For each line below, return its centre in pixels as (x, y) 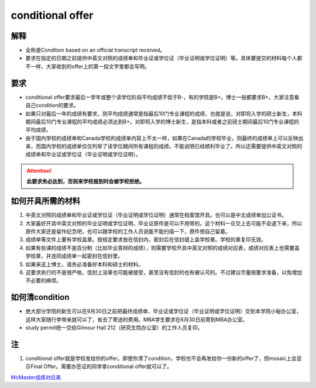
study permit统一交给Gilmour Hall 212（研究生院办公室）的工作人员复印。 (114, 327)
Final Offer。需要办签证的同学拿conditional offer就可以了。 (101, 366)
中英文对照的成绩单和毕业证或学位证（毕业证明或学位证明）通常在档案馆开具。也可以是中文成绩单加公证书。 (156, 215)
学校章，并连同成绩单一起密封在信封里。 (74, 256)
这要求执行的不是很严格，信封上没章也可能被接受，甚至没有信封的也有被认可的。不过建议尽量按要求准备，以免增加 (164, 272)
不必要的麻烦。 (43, 280)
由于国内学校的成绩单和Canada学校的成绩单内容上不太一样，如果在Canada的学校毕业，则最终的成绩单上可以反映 (162, 138)
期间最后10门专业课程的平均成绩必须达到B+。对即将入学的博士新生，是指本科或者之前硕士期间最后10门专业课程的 (162, 121)
